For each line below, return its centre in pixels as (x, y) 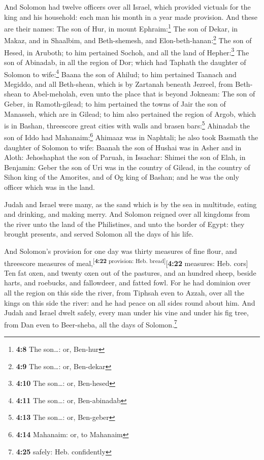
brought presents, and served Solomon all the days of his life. (99, 234)
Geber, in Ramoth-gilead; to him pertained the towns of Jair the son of (115, 103)
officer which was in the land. (49, 187)
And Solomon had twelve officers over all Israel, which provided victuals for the (127, 7)
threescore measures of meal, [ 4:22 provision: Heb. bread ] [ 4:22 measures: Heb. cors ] (126, 262)
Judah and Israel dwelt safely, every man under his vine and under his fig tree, (126, 313)
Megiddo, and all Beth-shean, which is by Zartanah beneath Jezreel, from (119, 84)
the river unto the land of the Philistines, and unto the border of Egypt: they (124, 224)
